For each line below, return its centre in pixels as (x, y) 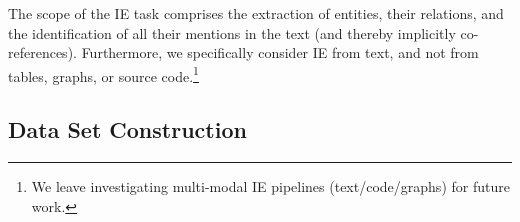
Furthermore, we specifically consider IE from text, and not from (280, 52)
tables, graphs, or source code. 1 (103, 74)
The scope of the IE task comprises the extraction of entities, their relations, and (256, 13)
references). (42, 52)
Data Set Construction (127, 129)
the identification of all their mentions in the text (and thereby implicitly (232, 32)
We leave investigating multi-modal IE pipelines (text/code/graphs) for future (270, 186)
